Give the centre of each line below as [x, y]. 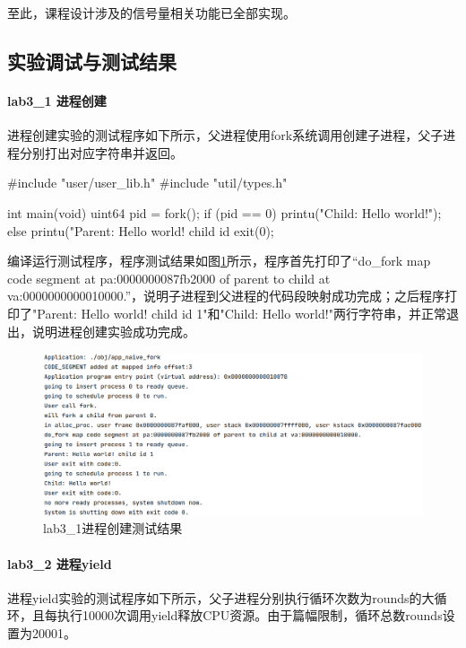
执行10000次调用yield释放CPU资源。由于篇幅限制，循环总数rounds [250, 615]
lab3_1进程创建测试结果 [113, 528]
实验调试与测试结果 [92, 61]
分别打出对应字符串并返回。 [101, 152]
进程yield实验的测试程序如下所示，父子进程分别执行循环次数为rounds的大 [221, 597]
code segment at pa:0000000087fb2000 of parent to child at [169, 278]
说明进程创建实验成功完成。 [113, 331]
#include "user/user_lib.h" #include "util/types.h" [147, 183]
